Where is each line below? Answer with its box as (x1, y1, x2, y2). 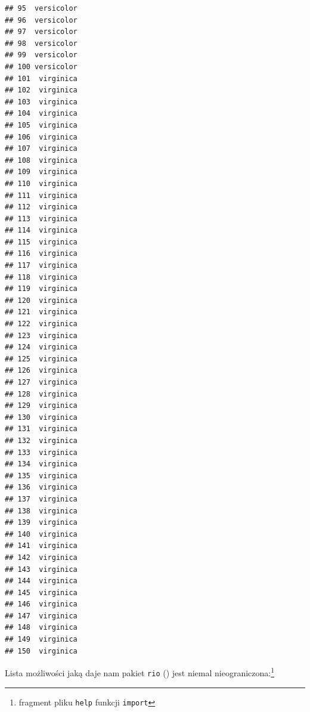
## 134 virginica (5, 460, 77, 469)
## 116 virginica (5, 249, 77, 258)
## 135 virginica (5, 471, 77, 480)
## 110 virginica (5, 179, 77, 188)
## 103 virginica (5, 97, 77, 106)
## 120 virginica (5, 296, 77, 305)
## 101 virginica (5, 74, 77, 83)
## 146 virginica (5, 600, 77, 609)
